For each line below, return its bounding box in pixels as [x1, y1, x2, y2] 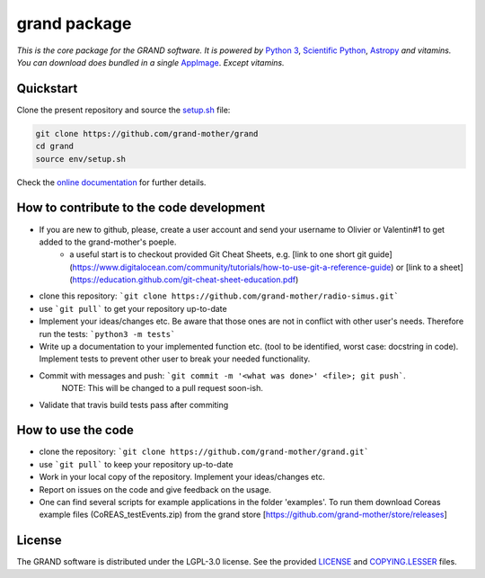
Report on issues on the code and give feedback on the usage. [39, 484, 272, 494]
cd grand [35, 141, 75, 152]
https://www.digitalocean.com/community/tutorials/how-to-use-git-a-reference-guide [72, 262, 392, 272]
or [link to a [395, 262, 438, 272]
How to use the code [16, 422, 135, 438]
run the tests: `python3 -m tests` [39, 328, 176, 339]
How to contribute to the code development [16, 200, 265, 216]
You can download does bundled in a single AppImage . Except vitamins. [16, 57, 285, 67]
